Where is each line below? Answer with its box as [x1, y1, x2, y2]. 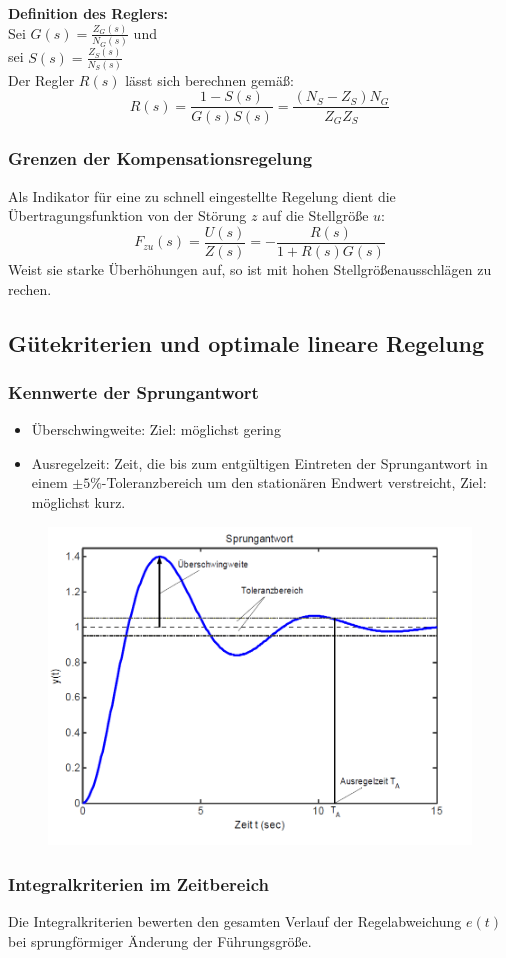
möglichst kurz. [31, 491, 126, 512]
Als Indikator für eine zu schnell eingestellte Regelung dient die [8, 185, 396, 206]
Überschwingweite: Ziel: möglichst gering [31, 419, 281, 440]
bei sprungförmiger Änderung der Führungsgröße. [8, 930, 312, 951]
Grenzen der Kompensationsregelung [8, 146, 313, 171]
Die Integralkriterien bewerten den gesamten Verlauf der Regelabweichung [8, 911, 462, 932]
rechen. [8, 278, 52, 299]
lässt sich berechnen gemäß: [125, 69, 294, 90]
